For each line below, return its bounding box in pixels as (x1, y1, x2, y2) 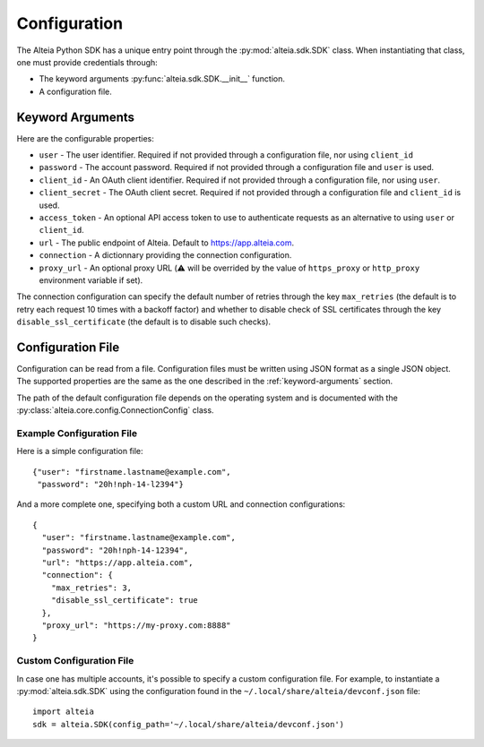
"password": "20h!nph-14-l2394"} (37, 479, 184, 490)
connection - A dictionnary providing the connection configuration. (39, 250, 292, 261)
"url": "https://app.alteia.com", (41, 558, 194, 568)
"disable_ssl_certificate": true (50, 596, 199, 605)
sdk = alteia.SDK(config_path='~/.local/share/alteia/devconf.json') (32, 719, 345, 729)
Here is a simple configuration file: (16, 446, 143, 457)
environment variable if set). (39, 274, 143, 286)
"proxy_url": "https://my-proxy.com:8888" (41, 621, 232, 631)
